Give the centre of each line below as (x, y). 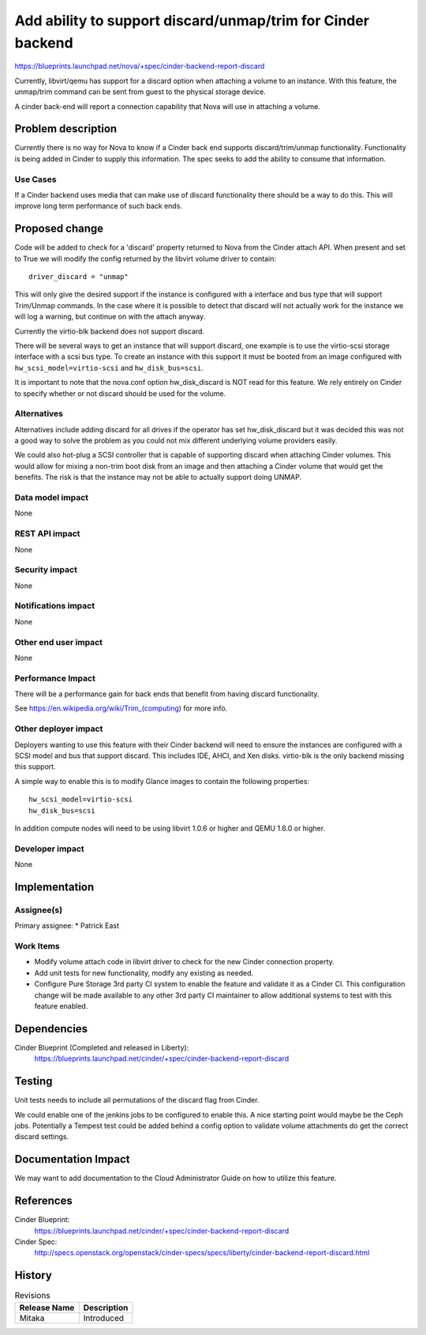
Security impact (46, 570)
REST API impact (47, 534)
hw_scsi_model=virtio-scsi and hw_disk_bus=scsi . (109, 368)
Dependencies (51, 1029)
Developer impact (49, 848)
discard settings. (42, 1137)
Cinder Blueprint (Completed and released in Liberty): (102, 1047)
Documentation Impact (72, 1159)
